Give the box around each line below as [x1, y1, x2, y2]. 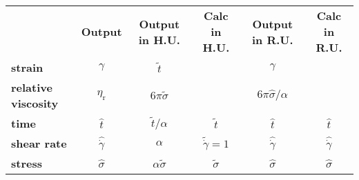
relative [11, 79, 52, 95]
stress [11, 155, 42, 171]
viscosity [11, 95, 59, 111]
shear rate [11, 135, 67, 151]
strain [11, 59, 43, 75]
